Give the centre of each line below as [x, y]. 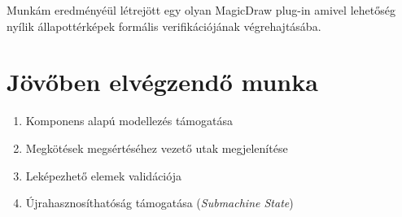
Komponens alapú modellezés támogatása [129, 121]
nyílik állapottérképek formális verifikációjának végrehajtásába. [164, 26]
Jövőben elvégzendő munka [162, 82]
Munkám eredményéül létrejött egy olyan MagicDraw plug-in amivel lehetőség [201, 10]
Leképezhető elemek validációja [103, 175]
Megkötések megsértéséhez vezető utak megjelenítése [157, 148]
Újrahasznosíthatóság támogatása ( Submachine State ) [159, 203]
